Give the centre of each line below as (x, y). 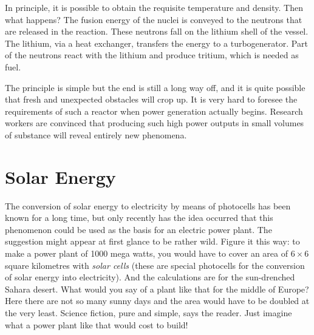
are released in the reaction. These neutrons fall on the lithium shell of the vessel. (157, 31)
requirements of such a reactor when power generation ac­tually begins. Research (154, 111)
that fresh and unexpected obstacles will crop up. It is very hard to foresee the (151, 99)
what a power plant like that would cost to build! (97, 324)
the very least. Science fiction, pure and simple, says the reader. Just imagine (148, 313)
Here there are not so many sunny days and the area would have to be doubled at (157, 301)
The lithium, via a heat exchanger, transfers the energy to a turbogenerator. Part (156, 43)
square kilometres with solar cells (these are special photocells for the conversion (155, 265)
